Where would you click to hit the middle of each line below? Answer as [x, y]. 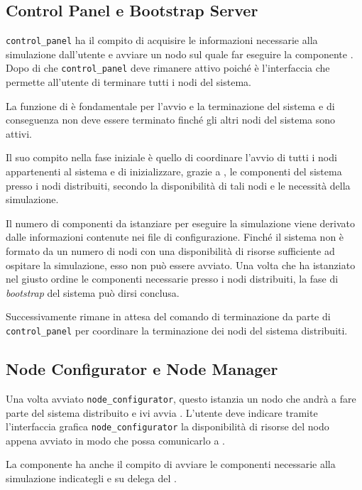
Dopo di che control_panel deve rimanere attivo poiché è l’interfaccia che [168, 68]
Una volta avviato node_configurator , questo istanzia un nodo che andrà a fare [181, 398]
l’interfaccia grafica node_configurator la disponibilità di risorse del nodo [168, 426]
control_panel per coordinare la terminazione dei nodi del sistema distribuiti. [177, 331]
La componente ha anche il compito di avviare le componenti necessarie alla [171, 464]
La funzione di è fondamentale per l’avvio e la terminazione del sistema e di [170, 105]
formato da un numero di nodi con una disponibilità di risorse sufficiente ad [170, 251]
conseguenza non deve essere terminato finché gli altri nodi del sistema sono [171, 120]
